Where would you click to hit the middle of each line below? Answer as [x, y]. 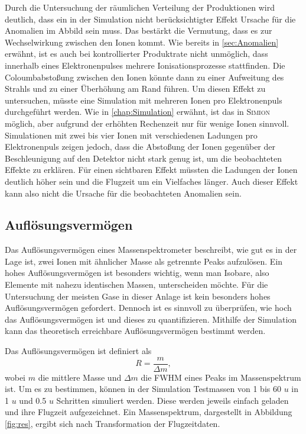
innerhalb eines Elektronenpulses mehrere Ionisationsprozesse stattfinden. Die [145, 65]
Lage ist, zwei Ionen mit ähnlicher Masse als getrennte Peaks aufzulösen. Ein [144, 261]
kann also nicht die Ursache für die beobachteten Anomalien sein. [123, 193]
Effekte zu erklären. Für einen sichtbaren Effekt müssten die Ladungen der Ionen [151, 170]
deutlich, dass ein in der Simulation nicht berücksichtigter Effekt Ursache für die [150, 19]
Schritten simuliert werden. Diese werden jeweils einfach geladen [172, 400]
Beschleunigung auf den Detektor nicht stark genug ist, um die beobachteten [143, 158]
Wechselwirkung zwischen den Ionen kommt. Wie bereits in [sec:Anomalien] [142, 42]
